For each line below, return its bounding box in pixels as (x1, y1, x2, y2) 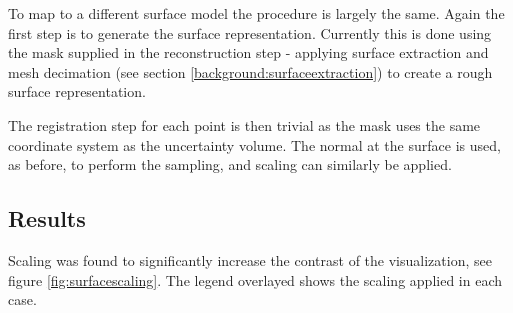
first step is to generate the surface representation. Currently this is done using (8, 22, 492, 43)
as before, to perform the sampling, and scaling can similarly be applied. (8, 154, 452, 175)
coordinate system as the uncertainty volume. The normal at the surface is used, (8, 134, 501, 155)
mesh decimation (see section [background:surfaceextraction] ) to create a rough (8, 61, 493, 82)
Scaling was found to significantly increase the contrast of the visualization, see (8, 249, 492, 270)
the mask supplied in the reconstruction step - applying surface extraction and (8, 42, 489, 63)
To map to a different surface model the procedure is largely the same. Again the (8, 3, 505, 23)
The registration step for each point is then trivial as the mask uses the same (8, 114, 481, 135)
